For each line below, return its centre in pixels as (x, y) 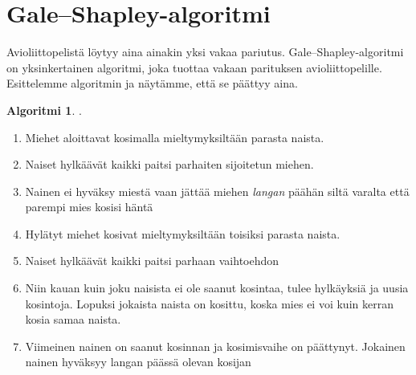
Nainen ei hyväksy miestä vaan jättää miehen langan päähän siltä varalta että (217, 191)
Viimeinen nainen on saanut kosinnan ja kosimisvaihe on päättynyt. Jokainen (215, 346)
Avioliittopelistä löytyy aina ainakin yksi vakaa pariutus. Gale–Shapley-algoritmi (205, 52)
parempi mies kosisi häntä (89, 207)
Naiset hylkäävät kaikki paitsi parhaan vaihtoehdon (152, 261)
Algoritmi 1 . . (44, 110)
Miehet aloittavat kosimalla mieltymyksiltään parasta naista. (175, 137)
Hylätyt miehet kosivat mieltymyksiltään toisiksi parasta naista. (183, 233)
